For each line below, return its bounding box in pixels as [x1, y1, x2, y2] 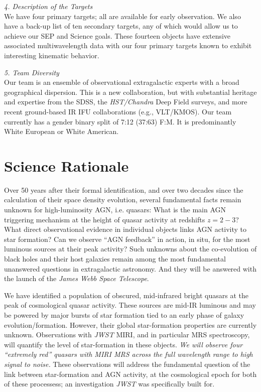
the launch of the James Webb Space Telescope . [4, 273, 149, 284]
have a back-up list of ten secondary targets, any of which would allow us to [4, 21, 238, 31]
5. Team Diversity [4, 67, 59, 77]
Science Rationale [4, 155, 129, 176]
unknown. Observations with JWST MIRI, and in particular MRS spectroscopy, [4, 329, 250, 340]
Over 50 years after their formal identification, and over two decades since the [4, 184, 243, 195]
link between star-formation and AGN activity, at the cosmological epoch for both [4, 368, 257, 379]
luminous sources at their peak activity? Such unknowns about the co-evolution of [4, 243, 257, 254]
